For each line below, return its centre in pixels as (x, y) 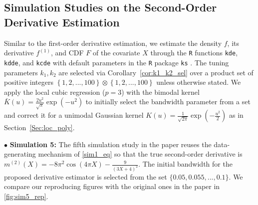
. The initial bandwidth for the (185, 164)
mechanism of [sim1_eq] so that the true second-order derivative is (140, 154)
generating (20, 154)
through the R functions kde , (194, 53)
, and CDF (67, 53)
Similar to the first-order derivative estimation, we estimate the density (113, 43)
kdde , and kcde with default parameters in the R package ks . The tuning (117, 62)
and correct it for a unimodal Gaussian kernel (74, 115)
